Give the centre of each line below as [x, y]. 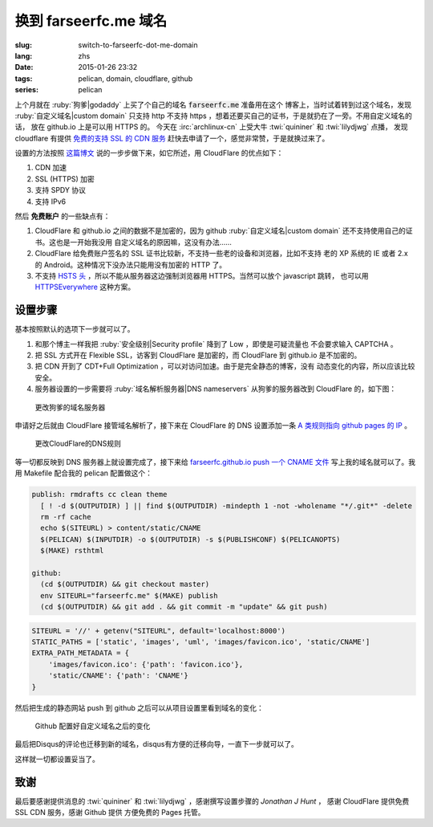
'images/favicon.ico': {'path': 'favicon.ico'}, [146, 664]
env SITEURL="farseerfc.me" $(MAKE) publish [129, 595]
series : [27, 90]
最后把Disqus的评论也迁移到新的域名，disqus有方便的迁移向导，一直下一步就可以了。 [156, 744]
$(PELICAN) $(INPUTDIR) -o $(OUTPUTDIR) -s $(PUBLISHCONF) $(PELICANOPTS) [190, 539]
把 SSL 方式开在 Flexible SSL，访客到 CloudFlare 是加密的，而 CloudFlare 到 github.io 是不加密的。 [198, 355]
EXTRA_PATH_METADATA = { [81, 653]
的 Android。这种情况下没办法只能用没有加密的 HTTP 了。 [131, 264]
